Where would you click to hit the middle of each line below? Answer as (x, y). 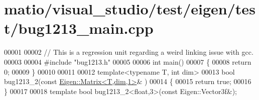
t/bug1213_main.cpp (79, 28)
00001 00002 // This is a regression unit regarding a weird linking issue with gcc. (129, 52)
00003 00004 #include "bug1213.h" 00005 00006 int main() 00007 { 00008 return (128, 61)
